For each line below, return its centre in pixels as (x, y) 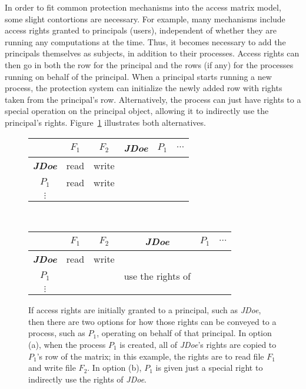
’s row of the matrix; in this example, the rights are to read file (150, 356)
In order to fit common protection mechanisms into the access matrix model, (143, 7)
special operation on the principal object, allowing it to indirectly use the (137, 111)
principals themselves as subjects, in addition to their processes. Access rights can (152, 53)
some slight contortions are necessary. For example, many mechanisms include (145, 19)
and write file (52, 368)
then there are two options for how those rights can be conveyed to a (152, 321)
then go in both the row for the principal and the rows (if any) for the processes (149, 64)
